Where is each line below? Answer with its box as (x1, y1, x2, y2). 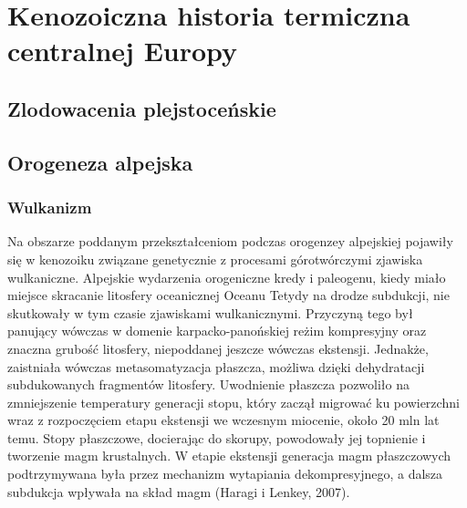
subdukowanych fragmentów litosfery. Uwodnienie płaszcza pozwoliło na (7, 375, 410, 394)
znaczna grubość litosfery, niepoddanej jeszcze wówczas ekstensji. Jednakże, (7, 338, 429, 358)
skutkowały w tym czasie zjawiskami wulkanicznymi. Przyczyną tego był (7, 303, 413, 322)
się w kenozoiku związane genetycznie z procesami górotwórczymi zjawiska (7, 249, 423, 268)
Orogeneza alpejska (7, 148, 193, 176)
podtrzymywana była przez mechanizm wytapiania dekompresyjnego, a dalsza (7, 464, 443, 483)
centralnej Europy (7, 32, 238, 69)
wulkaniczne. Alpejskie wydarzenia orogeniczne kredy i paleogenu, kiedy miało (7, 267, 446, 286)
